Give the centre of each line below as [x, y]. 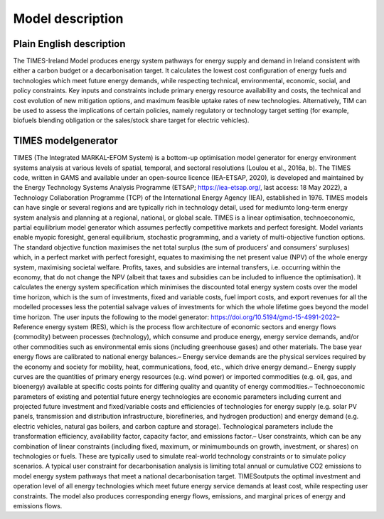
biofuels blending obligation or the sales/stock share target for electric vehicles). [131, 120]
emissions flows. [38, 505]
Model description [68, 18]
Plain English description [69, 44]
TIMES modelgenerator [66, 141]
